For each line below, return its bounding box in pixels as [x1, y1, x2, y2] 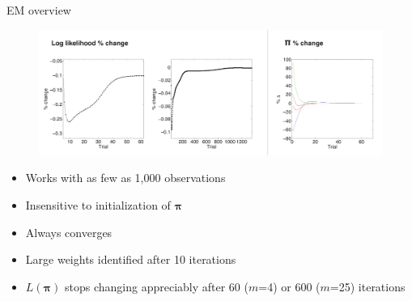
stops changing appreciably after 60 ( [64, 278, 248, 295]
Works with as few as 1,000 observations [25, 169, 226, 186]
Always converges [25, 223, 113, 240]
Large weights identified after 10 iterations [25, 251, 236, 268]
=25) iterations [329, 278, 406, 295]
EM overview [6, 2, 71, 18]
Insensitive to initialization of [25, 197, 171, 214]
